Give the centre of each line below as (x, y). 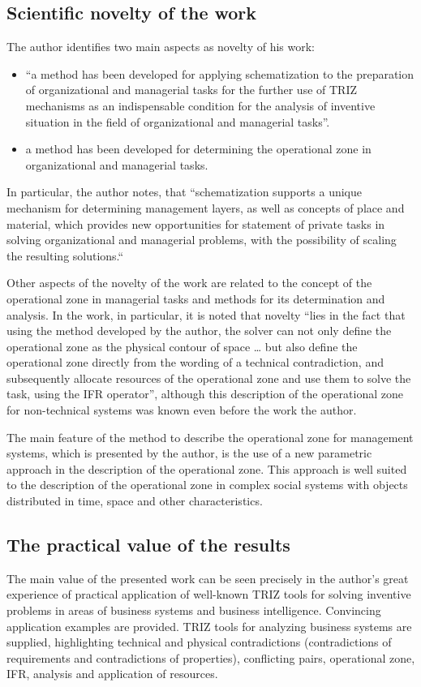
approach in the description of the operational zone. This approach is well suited (207, 468)
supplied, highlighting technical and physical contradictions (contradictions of (199, 642)
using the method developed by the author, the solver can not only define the (199, 331)
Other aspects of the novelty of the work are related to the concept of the (189, 283)
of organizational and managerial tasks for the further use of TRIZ (191, 90)
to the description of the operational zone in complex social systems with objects (207, 485)
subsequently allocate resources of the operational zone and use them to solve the (209, 378)
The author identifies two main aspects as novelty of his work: (161, 47)
